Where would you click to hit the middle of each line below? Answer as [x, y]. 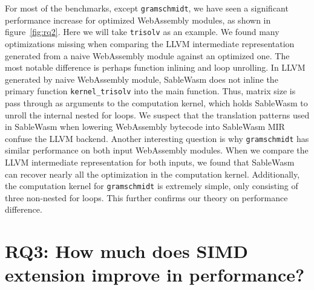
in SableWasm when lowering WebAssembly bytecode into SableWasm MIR [145, 127]
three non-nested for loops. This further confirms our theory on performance [146, 197]
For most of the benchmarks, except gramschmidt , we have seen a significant [147, 8]
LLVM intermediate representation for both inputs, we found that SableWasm [150, 162]
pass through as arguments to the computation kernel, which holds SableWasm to [156, 102]
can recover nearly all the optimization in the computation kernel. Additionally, [152, 174]
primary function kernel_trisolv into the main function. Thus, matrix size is [150, 91]
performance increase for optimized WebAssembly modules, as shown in [138, 20]
